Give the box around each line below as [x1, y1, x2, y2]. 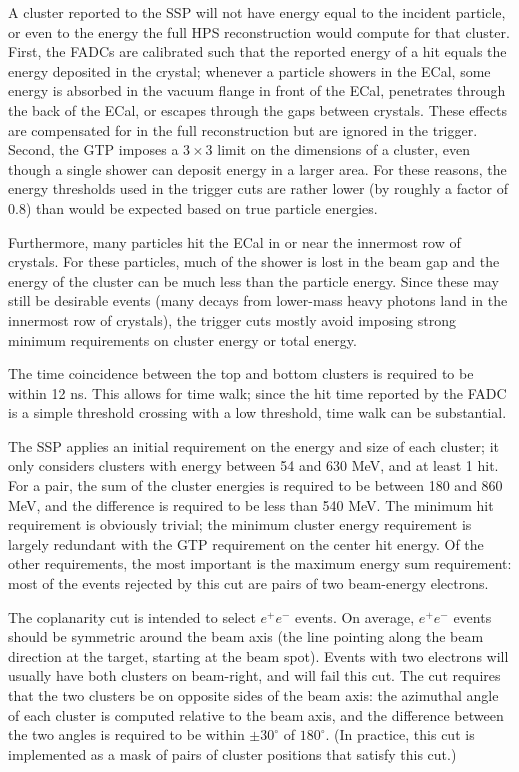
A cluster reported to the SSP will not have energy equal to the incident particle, [8, 2, 506, 22]
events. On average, [295, 606, 415, 627]
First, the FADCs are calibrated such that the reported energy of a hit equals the [8, 41, 507, 62]
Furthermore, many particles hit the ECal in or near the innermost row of [8, 231, 461, 252]
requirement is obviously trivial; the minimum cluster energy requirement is [8, 514, 472, 535]
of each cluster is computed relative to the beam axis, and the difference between [8, 704, 504, 725]
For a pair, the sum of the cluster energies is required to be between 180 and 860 [8, 475, 503, 496]
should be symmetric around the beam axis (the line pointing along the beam [8, 626, 484, 647]
